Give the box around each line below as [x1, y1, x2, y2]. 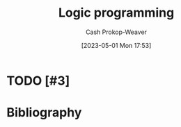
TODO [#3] [6, 73, 70, 88]
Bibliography [6, 105, 82, 121]
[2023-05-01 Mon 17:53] [81, 41, 152, 49]
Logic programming [58, 5, 175, 21]
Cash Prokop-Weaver [85, 28, 148, 36]
